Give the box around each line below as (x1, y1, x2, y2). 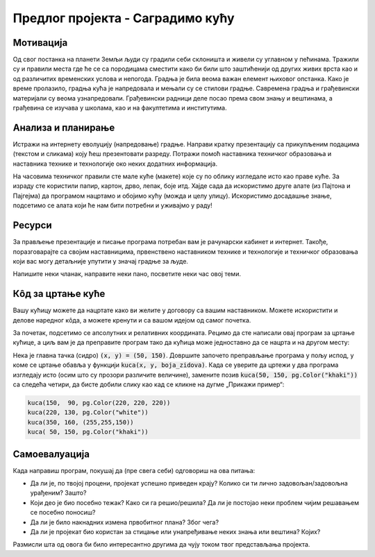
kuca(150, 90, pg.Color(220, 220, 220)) (27, 399, 171, 406)
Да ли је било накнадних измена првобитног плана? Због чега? (30, 517, 219, 526)
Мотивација (12, 37, 68, 49)
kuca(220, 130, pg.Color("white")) (27, 409, 149, 416)
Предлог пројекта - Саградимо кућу (12, 10, 235, 26)
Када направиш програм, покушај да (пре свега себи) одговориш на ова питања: (12, 466, 256, 474)
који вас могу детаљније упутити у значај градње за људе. (12, 257, 189, 265)
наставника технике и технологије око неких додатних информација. (12, 160, 218, 168)
